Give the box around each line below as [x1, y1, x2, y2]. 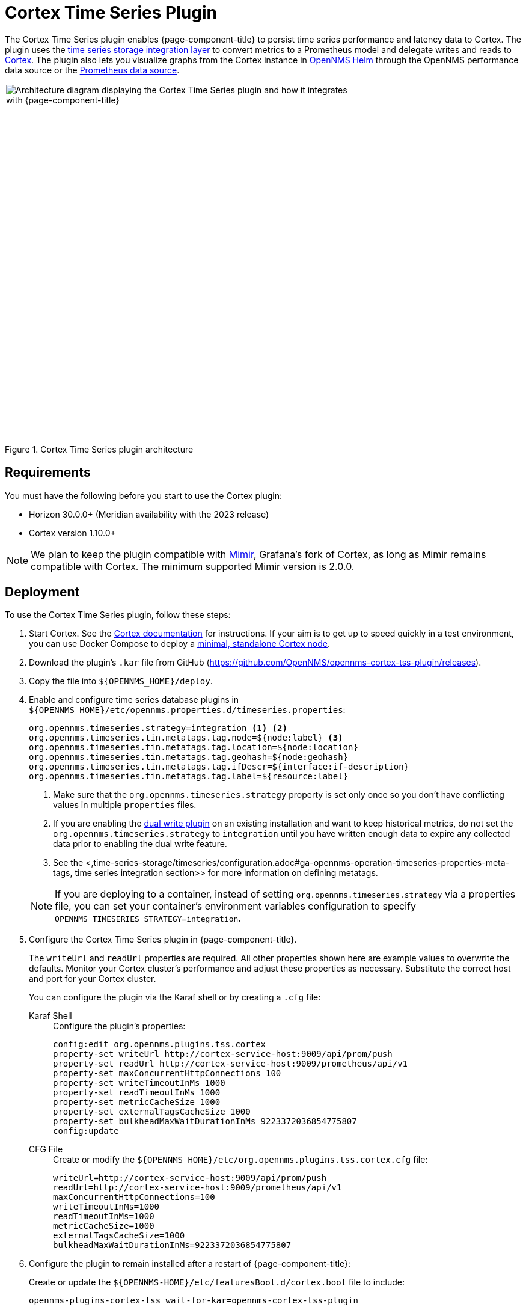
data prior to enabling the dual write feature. [53, 839, 227, 849]
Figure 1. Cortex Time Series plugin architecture [5, 444, 194, 455]
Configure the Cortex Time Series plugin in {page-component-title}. [29, 934, 297, 945]
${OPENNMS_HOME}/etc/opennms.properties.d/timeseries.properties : [29, 705, 346, 715]
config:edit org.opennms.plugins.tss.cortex [53, 1039, 266, 1050]
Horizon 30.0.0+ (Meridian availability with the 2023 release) [29, 509, 269, 519]
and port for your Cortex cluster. [29, 973, 156, 984]
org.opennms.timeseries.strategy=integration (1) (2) [29, 723, 287, 733]
